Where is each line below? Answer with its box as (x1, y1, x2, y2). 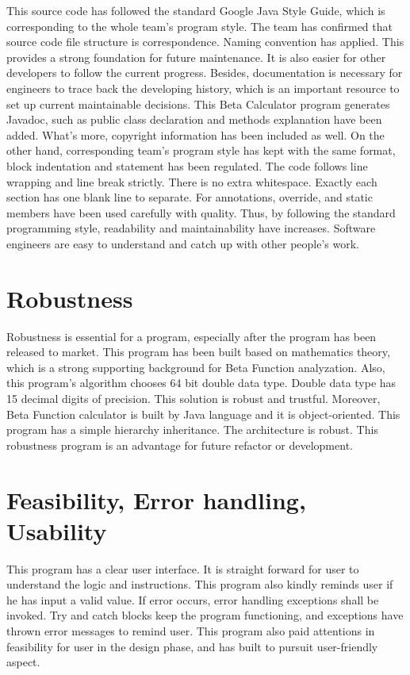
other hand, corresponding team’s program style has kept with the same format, (6, 142, 396, 159)
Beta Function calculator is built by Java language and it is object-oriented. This (6, 405, 400, 422)
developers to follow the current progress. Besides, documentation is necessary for (6, 64, 403, 81)
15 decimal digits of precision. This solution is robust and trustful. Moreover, (6, 390, 381, 406)
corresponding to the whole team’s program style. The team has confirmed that (6, 17, 393, 34)
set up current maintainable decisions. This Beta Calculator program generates (6, 95, 390, 112)
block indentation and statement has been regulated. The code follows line (6, 157, 368, 174)
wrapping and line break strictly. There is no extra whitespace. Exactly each (6, 173, 377, 190)
